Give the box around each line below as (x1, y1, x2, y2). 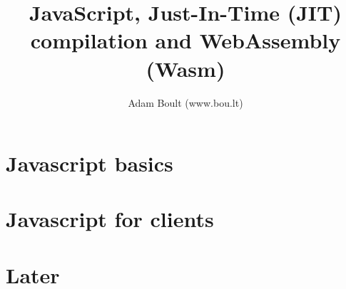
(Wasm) (146, 53, 225, 83)
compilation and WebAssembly (30, 26, 341, 55)
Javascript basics (6, 149, 173, 178)
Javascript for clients (6, 204, 214, 233)
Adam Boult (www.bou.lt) (128, 95, 243, 110)
